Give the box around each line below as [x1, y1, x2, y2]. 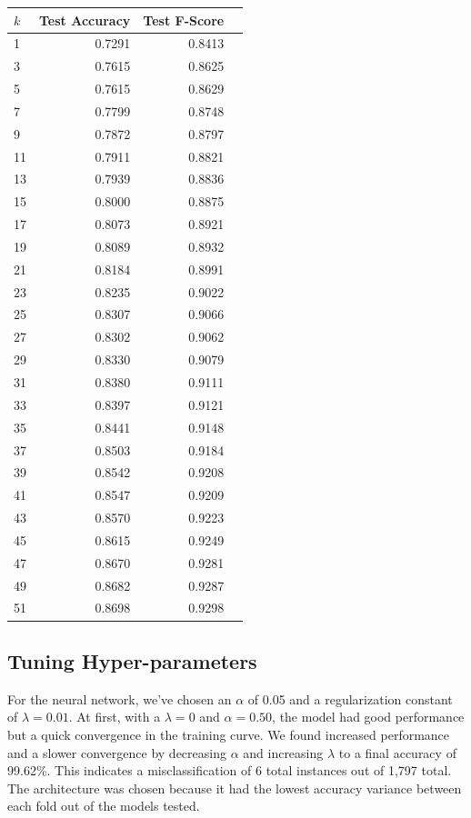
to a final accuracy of [338, 743, 456, 762]
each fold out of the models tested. [7, 796, 200, 815]
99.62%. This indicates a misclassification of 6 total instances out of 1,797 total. [7, 761, 452, 780]
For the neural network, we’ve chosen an [7, 689, 232, 708]
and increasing [243, 743, 324, 762]
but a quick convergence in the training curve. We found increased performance [7, 724, 450, 743]
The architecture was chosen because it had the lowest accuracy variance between [7, 778, 462, 797]
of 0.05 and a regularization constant [247, 689, 453, 708]
